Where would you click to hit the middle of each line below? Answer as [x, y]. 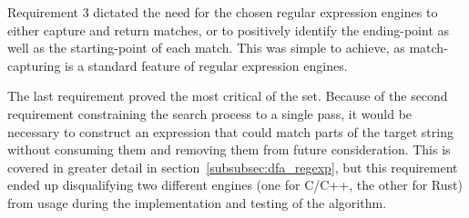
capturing [34, 65]
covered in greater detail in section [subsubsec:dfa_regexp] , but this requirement [233, 167]
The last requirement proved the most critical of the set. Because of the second [228, 96]
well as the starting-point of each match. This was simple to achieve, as [206, 48]
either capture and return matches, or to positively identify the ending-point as [229, 30]
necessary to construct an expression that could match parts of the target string [230, 131]
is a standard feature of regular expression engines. [206, 65]
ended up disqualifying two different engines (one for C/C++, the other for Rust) [235, 185]
